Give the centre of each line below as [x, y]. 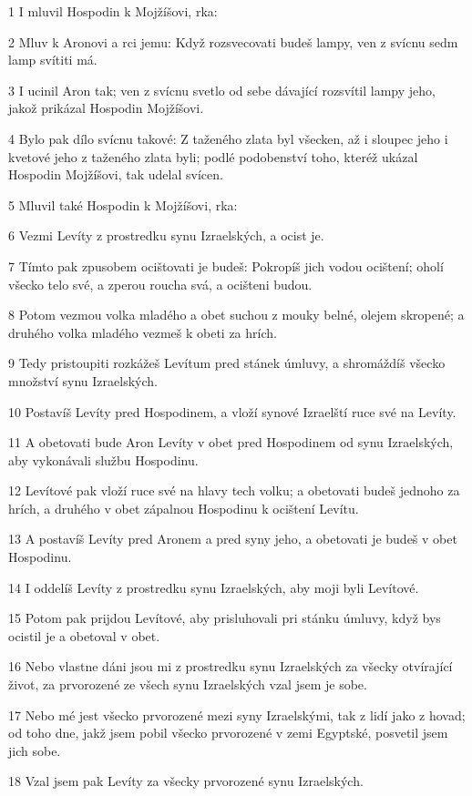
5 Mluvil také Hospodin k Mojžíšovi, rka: [123, 204]
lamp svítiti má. [53, 60]
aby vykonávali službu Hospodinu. [103, 459]
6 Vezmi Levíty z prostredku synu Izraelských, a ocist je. [166, 235]
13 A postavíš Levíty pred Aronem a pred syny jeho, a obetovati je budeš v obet [233, 539]
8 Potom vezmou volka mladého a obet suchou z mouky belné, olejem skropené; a [236, 315]
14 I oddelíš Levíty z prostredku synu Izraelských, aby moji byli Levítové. [214, 587]
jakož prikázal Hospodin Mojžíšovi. [106, 108]
